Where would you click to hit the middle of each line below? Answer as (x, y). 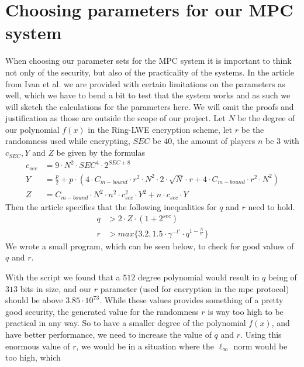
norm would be (260, 346)
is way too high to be (246, 311)
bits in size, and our (56, 288)
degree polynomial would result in (198, 277)
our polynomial (32, 129)
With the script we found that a (63, 277)
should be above (34, 300)
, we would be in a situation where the (145, 346)
